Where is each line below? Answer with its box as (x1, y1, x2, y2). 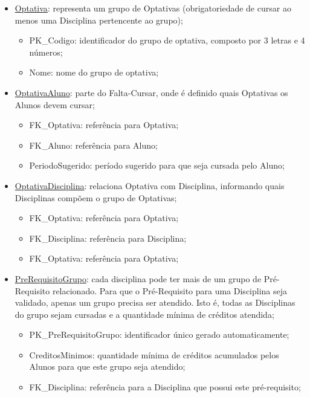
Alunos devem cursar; (15, 98, 95, 111)
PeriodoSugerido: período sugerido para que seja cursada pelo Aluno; (29, 159, 285, 172)
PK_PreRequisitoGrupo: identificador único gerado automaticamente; (29, 328, 289, 341)
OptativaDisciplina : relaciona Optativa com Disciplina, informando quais (15, 179, 285, 192)
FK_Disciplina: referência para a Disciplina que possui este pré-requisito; (29, 381, 301, 393)
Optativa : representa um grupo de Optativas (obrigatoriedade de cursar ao (15, 2, 291, 14)
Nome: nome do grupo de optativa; (29, 66, 159, 79)
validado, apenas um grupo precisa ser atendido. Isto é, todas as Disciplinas (15, 296, 295, 309)
